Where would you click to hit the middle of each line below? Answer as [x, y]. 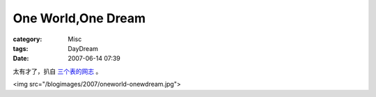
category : [28, 39]
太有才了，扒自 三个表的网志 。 [57, 71]
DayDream [83, 48]
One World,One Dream [79, 18]
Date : [21, 59]
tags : [21, 48]
